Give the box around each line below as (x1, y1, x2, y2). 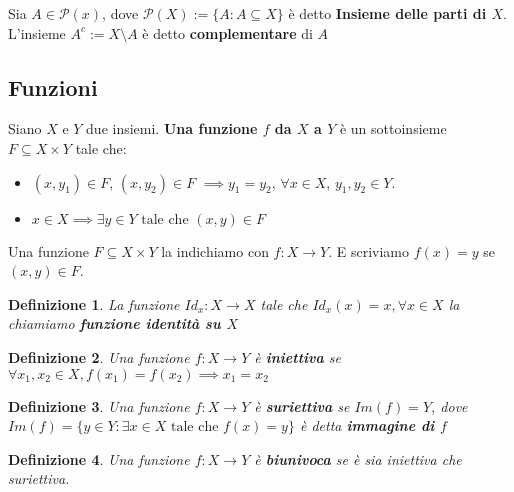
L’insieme (8, 22, 66, 43)
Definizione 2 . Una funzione (8, 346, 190, 367)
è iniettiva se (254, 346, 341, 367)
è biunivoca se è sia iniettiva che (254, 448, 462, 469)
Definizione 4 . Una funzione (8, 448, 190, 469)
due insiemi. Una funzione (86, 118, 258, 139)
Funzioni (8, 71, 98, 102)
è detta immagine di (299, 415, 435, 436)
